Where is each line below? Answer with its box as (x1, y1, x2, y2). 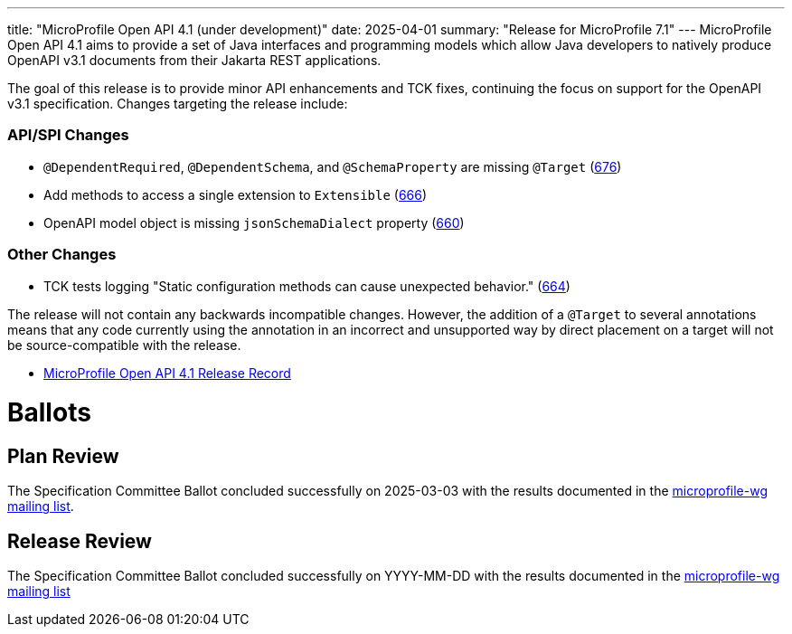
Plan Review (7, 445, 119, 468)
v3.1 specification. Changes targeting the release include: (7, 96, 348, 111)
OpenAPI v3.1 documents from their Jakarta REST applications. (7, 52, 382, 68)
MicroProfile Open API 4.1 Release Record (43, 364, 291, 381)
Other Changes (7, 245, 117, 264)
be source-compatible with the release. (7, 336, 241, 353)
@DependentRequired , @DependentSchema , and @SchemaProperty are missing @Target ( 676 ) (43, 158, 622, 175)
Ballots (7, 397, 91, 429)
